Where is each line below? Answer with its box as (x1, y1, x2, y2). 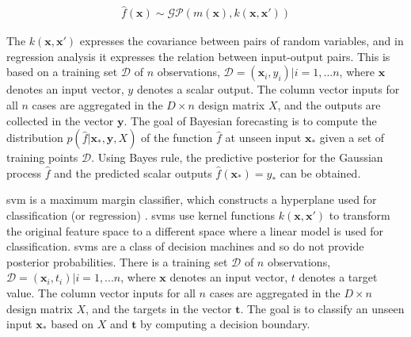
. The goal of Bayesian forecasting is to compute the (124, 112, 377, 128)
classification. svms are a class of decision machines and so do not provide (6, 238, 364, 255)
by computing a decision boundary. (140, 316, 310, 332)
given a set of (319, 129, 385, 146)
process (6, 164, 42, 181)
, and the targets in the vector (86, 300, 232, 316)
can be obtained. (280, 164, 361, 181)
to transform (329, 207, 390, 223)
